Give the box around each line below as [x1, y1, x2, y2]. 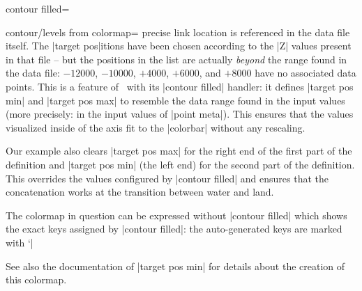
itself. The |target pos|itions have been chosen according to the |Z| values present [6, 38, 352, 53]
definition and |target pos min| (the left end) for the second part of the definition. [6, 157, 355, 171]
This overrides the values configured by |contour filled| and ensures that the [6, 171, 329, 185]
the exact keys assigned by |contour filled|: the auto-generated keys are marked [6, 221, 342, 236]
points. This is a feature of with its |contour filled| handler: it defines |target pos [6, 79, 354, 93]
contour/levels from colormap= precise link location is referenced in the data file [6, 24, 350, 39]
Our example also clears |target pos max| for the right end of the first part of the [6, 143, 352, 158]
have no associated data [255, 65, 356, 80]
